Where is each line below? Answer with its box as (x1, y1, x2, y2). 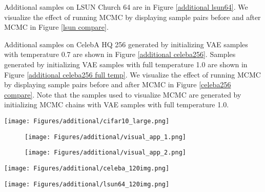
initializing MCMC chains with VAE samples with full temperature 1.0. (4, 99, 229, 110)
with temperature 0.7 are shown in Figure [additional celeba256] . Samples (4, 49, 236, 60)
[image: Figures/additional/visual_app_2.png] (25, 149, 186, 157)
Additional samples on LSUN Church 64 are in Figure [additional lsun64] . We (4, 2, 248, 12)
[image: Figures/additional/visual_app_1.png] (25, 133, 186, 141)
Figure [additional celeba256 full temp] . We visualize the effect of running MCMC (4, 69, 261, 80)
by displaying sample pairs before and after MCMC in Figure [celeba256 (4, 79, 231, 90)
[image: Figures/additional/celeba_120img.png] (4, 164, 170, 172)
